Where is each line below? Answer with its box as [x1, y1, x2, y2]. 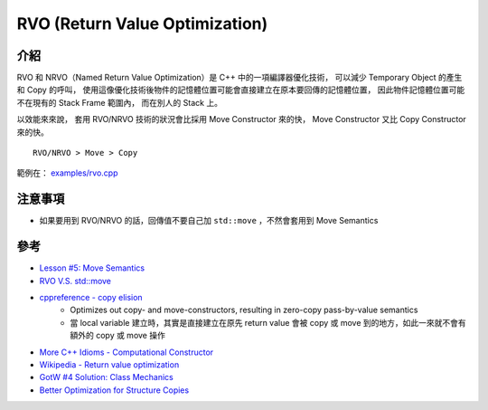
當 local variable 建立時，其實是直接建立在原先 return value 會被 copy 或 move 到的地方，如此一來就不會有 [70, 317, 467, 328]
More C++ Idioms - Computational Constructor [39, 347, 214, 358]
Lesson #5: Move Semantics [39, 262, 145, 273]
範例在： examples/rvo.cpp [16, 167, 118, 178]
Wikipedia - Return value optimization [39, 358, 180, 370]
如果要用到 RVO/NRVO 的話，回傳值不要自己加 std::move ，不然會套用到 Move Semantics [39, 215, 379, 226]
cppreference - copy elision [39, 292, 144, 302]
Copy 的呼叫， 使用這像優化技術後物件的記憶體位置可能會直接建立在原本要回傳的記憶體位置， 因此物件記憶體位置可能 [26, 84, 465, 95]
